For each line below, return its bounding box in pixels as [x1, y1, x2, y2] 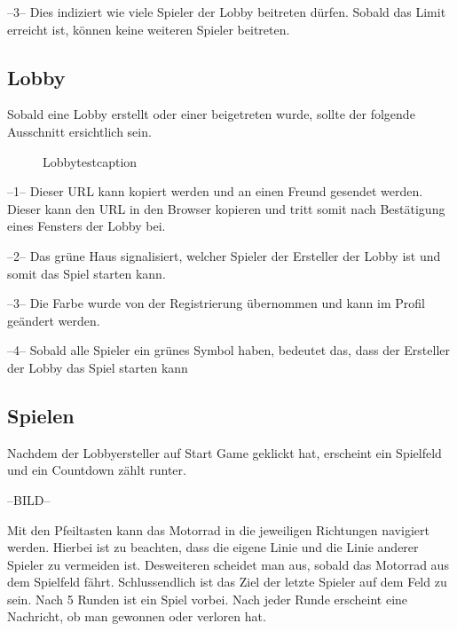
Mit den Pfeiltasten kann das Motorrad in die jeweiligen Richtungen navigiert [7, 520, 429, 539]
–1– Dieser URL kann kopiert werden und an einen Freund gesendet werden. [7, 182, 423, 201]
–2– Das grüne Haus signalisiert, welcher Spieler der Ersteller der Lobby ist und [7, 246, 441, 264]
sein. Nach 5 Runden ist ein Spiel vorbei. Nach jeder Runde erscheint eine [7, 589, 408, 608]
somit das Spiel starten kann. [7, 264, 166, 282]
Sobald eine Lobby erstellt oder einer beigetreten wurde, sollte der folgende [7, 105, 415, 123]
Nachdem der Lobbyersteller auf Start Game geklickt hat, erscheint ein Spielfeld [7, 443, 442, 461]
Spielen [7, 401, 75, 429]
